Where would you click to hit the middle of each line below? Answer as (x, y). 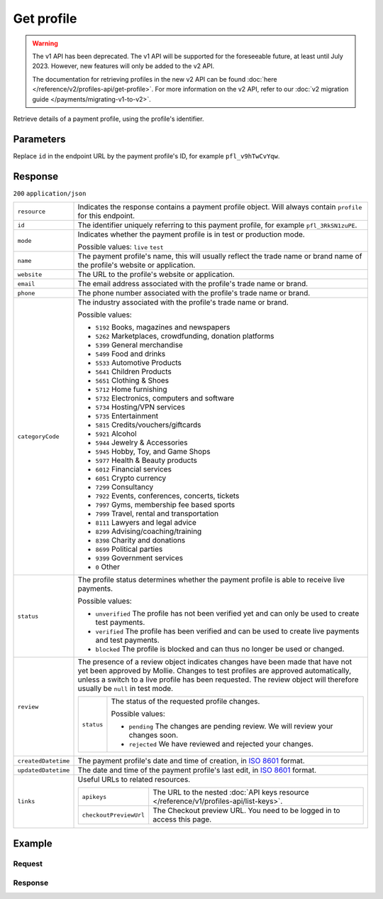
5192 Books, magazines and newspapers (163, 327)
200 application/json (50, 193)
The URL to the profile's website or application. (156, 275)
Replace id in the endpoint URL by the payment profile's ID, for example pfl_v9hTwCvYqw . (146, 156)
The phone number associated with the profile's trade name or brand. (194, 293)
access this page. (182, 819)
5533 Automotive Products (139, 363)
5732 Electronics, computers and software (165, 398)
